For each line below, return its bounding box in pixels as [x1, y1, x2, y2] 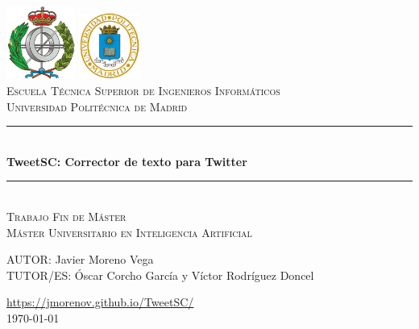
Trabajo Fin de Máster [6, 207, 127, 224]
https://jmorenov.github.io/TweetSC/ [6, 294, 194, 310]
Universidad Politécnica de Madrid [6, 98, 188, 115]
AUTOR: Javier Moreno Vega [6, 251, 154, 268]
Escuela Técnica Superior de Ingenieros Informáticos [6, 81, 280, 98]
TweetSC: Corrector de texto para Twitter [6, 152, 247, 169]
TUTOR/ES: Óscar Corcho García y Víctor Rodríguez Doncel [6, 266, 314, 283]
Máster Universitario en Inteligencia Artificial [6, 223, 252, 240]
